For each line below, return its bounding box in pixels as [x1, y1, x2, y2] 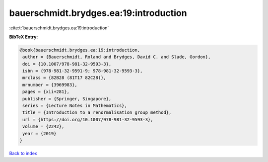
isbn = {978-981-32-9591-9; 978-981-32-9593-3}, [22, 68, 143, 74]
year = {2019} [22, 131, 57, 136]
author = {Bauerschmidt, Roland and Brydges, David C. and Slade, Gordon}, [22, 54, 211, 60]
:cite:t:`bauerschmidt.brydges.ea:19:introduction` [9, 25, 109, 31]
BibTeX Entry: [9, 34, 38, 40]
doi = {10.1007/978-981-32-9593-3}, [22, 61, 112, 67]
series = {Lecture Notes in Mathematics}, [22, 103, 128, 109]
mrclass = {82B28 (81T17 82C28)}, [22, 75, 106, 81]
